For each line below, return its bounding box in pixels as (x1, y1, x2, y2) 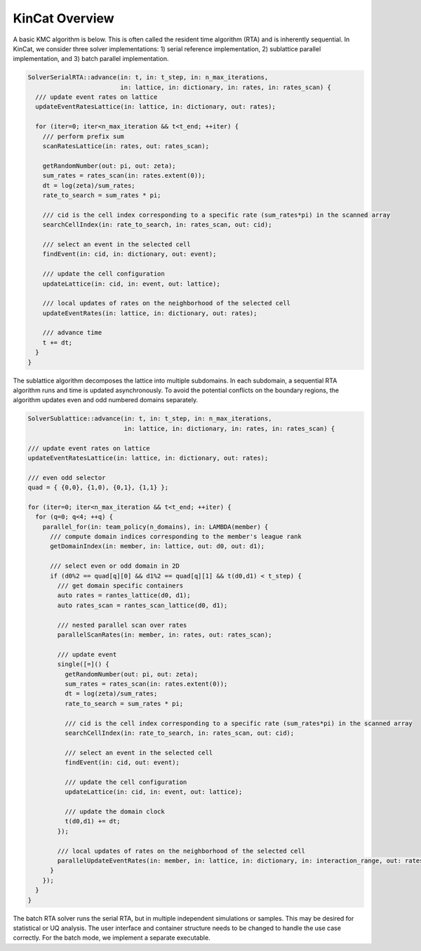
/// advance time (42, 328, 102, 337)
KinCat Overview (13, 11, 115, 26)
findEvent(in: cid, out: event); (64, 759, 180, 766)
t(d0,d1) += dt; (64, 818, 121, 825)
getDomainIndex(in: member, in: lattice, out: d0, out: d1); (50, 543, 265, 550)
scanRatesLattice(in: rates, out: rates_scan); (42, 142, 210, 150)
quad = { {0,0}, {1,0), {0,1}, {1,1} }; (27, 484, 168, 491)
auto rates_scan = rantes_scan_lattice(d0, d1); (57, 601, 228, 609)
